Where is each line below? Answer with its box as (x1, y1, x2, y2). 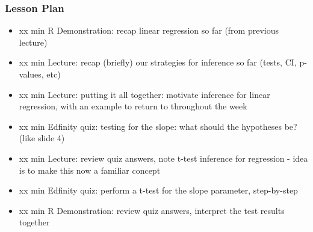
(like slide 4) (19, 132, 65, 144)
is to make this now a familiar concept (19, 163, 161, 176)
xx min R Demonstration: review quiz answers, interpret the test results (19, 204, 285, 216)
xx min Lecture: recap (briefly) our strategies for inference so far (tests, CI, (19, 56, 297, 69)
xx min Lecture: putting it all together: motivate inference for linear (19, 88, 270, 100)
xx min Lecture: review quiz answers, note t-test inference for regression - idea (19, 151, 308, 164)
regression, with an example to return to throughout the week (19, 100, 247, 112)
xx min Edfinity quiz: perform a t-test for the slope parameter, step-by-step (19, 184, 298, 197)
